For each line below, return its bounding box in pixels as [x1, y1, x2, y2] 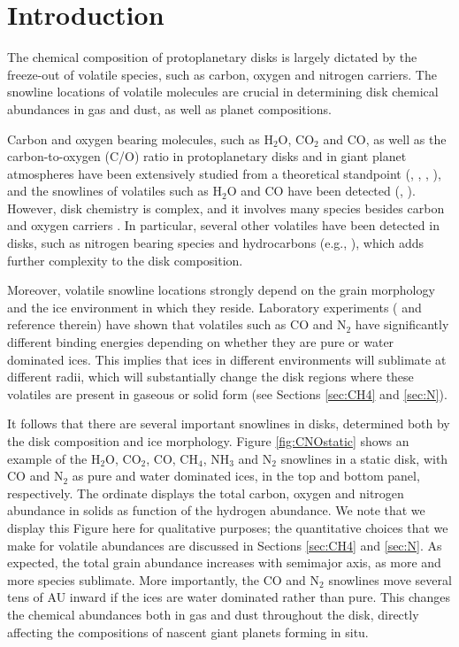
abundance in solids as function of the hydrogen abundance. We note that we [7, 501, 425, 520]
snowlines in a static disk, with [280, 449, 448, 467]
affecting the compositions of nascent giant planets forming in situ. [7, 622, 369, 641]
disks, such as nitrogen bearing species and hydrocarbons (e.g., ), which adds [7, 234, 424, 252]
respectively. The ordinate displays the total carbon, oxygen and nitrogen [7, 483, 404, 502]
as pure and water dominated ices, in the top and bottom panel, [72, 466, 420, 485]
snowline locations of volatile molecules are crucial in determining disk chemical [7, 82, 439, 101]
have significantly [355, 315, 449, 334]
